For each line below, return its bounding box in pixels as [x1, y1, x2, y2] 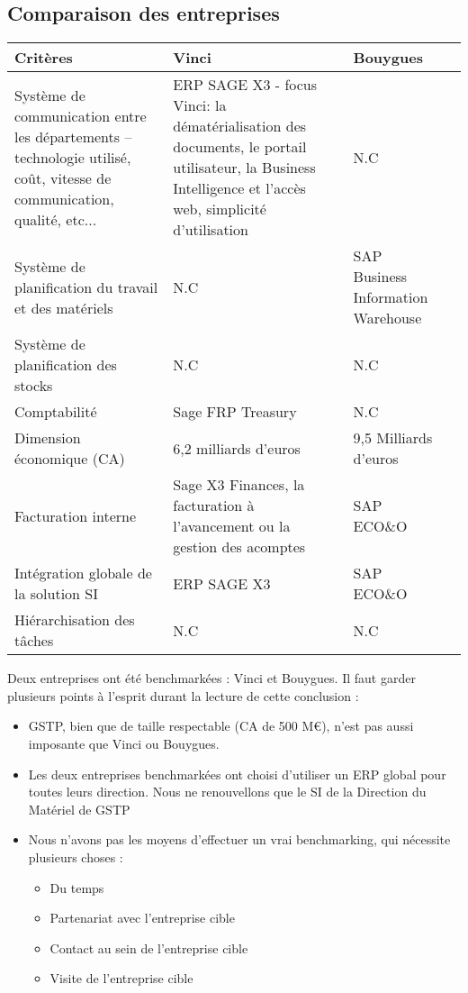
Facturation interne [14, 505, 137, 526]
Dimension [14, 427, 81, 449]
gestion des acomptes [173, 536, 306, 558]
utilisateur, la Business [173, 157, 316, 178]
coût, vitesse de [14, 167, 112, 188]
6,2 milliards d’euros [173, 437, 301, 459]
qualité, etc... [14, 208, 97, 230]
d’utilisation [173, 219, 248, 241]
